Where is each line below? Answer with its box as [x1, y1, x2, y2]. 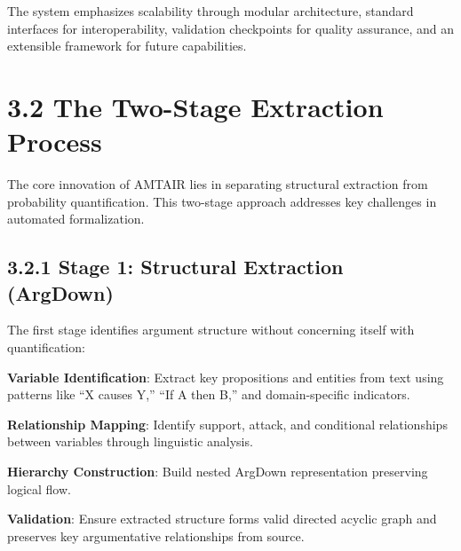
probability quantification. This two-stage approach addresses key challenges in [7, 192, 437, 210]
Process [7, 123, 102, 160]
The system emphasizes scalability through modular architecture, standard [7, 2, 414, 20]
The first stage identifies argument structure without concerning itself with [7, 320, 415, 339]
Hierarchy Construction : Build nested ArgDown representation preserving [7, 462, 428, 481]
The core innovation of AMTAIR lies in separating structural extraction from [7, 175, 428, 193]
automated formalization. [7, 209, 145, 228]
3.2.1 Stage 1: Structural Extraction [7, 253, 344, 280]
